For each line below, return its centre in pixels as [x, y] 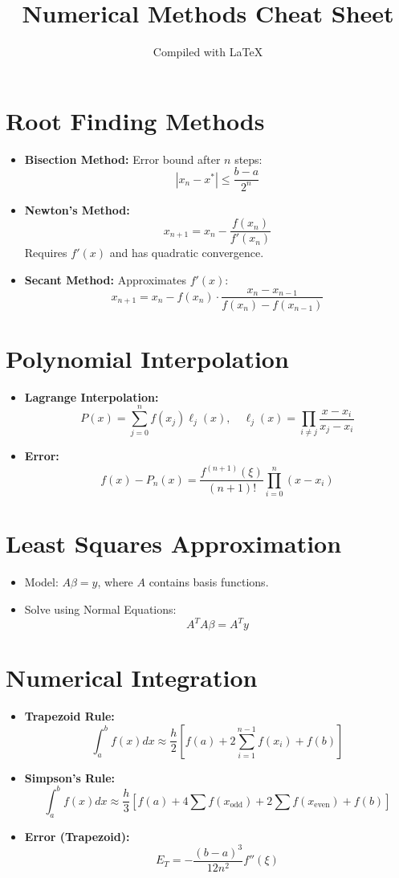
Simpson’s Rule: [69, 777]
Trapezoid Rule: [69, 716]
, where [115, 582]
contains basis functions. [209, 582]
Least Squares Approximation [174, 543]
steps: [248, 159]
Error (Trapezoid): [77, 836]
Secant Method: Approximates [105, 279]
